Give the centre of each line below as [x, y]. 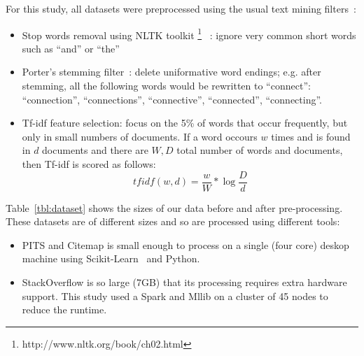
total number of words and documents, [260, 150]
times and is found [311, 136]
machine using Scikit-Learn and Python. [111, 258]
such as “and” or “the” [71, 48]
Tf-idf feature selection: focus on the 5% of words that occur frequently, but [185, 123]
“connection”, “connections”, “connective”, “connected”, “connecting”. [172, 99]
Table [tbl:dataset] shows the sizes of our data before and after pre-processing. [174, 207]
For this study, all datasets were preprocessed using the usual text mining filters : [181, 8]
